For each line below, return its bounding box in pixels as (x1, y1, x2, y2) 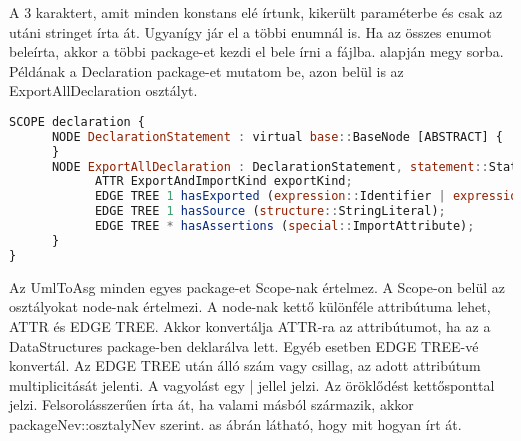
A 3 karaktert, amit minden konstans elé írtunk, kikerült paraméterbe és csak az (9, 2, 503, 22)
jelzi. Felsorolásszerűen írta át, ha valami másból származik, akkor (9, 394, 414, 415)
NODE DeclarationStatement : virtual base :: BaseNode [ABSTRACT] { (51, 129, 504, 144)
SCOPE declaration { (9, 114, 146, 129)
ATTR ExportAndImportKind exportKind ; (94, 174, 353, 189)
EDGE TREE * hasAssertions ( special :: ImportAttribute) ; (94, 219, 475, 234)
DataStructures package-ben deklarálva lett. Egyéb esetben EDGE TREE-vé (9, 335, 479, 356)
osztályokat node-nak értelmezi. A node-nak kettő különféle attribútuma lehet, (9, 296, 491, 317)
